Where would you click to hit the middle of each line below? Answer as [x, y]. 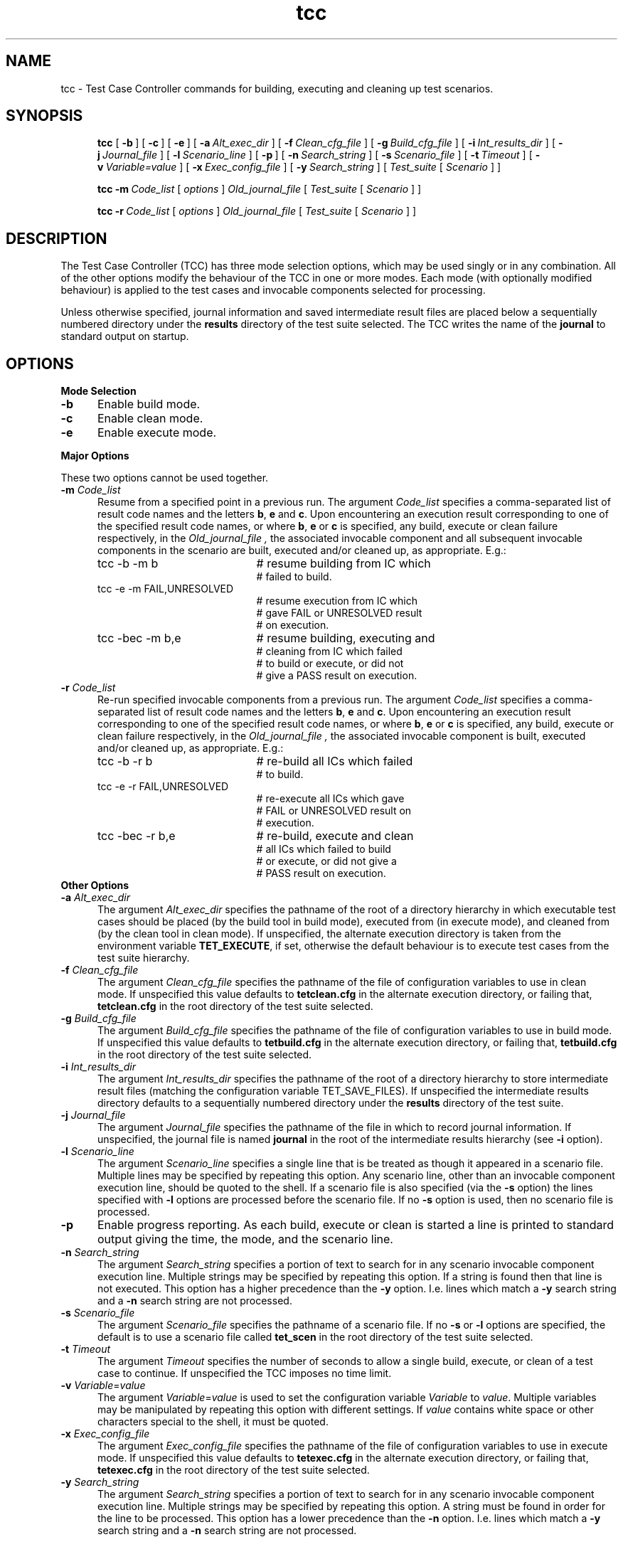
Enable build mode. [149, 404]
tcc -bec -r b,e [137, 836]
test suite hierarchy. [144, 958]
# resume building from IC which [344, 564]
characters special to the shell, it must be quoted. [213, 1422]
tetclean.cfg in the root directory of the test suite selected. [235, 1006]
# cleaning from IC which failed [329, 652]
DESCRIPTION [57, 238]
